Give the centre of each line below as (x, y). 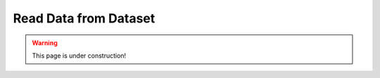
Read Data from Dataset (84, 18)
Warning (45, 43)
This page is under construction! (79, 56)
